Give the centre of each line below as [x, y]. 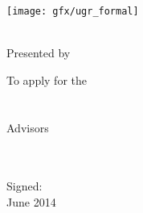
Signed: [25, 186]
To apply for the [47, 79]
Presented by [39, 53]
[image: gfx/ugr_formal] [73, 11]
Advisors [28, 127]
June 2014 [31, 202]
